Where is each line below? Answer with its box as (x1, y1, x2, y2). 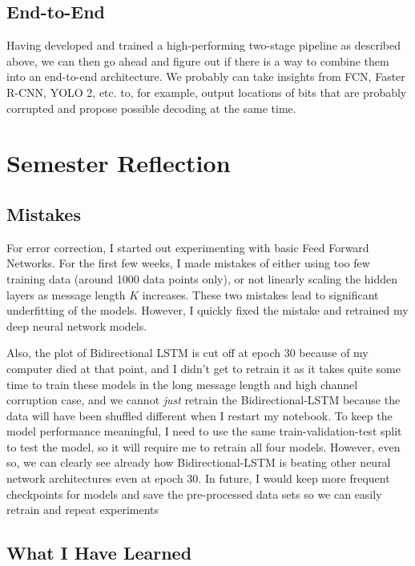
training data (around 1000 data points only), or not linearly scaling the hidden (6, 270, 398, 287)
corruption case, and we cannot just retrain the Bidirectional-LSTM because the (6, 391, 401, 408)
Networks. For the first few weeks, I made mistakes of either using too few (6, 255, 370, 271)
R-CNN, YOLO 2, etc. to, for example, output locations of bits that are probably (6, 83, 407, 100)
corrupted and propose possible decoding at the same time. (6, 99, 296, 116)
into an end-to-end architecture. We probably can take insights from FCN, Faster (6, 68, 405, 85)
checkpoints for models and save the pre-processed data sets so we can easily (6, 485, 382, 502)
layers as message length (6, 286, 126, 303)
